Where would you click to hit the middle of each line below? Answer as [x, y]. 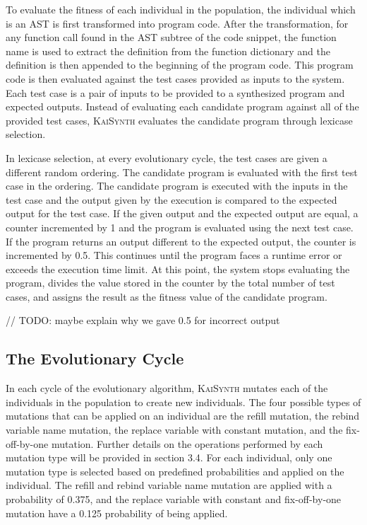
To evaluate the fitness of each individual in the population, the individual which [181, 9]
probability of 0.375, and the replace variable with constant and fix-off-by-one [174, 499]
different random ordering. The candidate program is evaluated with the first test [182, 172]
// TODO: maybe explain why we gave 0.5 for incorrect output [143, 320]
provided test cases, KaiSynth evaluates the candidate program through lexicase [179, 120]
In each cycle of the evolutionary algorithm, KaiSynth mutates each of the [167, 388]
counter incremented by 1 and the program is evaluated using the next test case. [180, 227]
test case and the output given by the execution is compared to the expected [172, 199]
